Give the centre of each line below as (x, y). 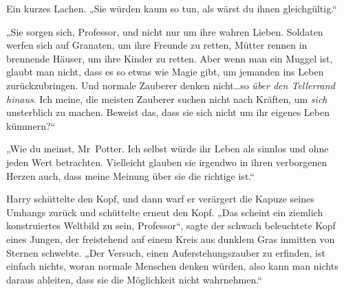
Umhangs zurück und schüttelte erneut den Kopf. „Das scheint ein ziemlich (165, 212)
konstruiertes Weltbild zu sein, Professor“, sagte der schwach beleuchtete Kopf (171, 225)
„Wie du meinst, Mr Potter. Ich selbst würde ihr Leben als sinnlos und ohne (168, 149)
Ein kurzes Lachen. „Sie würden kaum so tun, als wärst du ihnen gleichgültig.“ (172, 8)
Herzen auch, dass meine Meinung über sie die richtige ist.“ (130, 175)
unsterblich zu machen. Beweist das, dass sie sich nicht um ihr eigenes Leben (168, 112)
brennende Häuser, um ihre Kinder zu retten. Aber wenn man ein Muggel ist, (170, 58)
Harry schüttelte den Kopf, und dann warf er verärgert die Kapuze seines (160, 199)
